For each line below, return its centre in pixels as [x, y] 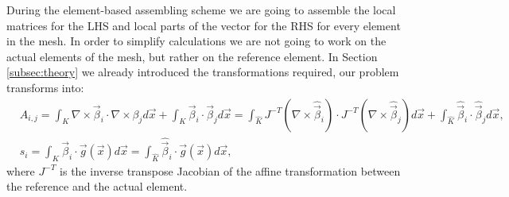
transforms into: [45, 87]
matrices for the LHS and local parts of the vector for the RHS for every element [204, 25]
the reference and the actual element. [97, 186]
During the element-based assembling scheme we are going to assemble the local [201, 10]
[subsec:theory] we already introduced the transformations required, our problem [203, 72]
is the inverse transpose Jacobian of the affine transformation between [230, 170]
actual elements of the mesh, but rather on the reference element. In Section [192, 56]
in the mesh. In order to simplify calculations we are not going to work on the [196, 41]
